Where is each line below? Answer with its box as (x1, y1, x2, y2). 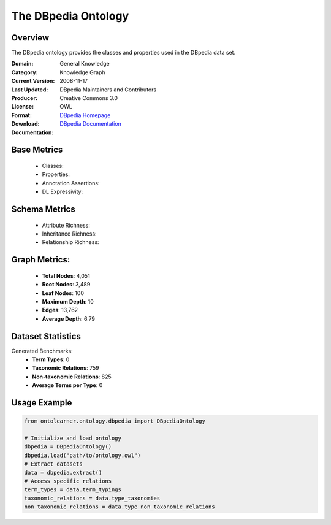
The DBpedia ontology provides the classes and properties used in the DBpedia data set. (11, 49, 236, 56)
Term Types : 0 (32, 356, 70, 363)
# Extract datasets (24, 461, 83, 467)
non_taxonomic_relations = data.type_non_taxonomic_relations (24, 504, 215, 510)
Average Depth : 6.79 (42, 315, 95, 322)
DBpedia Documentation (59, 120, 122, 128)
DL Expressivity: (42, 188, 83, 196)
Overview (11, 33, 50, 43)
